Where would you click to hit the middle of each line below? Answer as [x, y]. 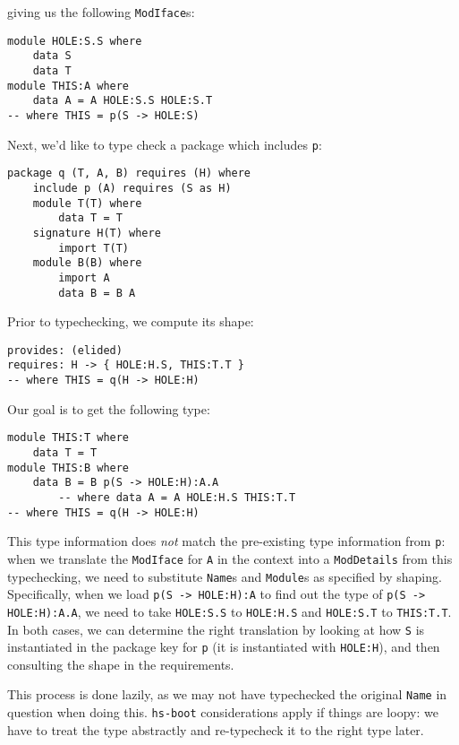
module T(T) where [87, 203]
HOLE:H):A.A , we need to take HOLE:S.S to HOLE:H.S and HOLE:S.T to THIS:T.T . [229, 611]
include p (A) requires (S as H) [132, 188]
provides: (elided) [65, 350]
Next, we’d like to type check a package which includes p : [165, 144]
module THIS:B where [68, 468]
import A [84, 277]
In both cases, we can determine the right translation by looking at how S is [216, 629]
